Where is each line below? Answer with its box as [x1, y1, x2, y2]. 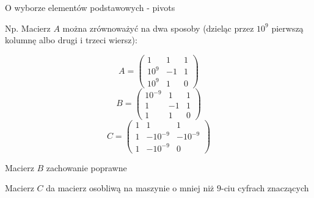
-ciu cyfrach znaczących [221, 182, 309, 194]
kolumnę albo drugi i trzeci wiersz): [5, 34, 137, 46]
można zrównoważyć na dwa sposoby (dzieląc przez [62, 21, 254, 34]
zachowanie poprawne [46, 161, 127, 174]
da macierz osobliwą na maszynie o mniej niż [46, 182, 214, 194]
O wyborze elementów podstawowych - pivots [5, 1, 175, 13]
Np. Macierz [5, 21, 51, 34]
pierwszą [271, 21, 304, 34]
